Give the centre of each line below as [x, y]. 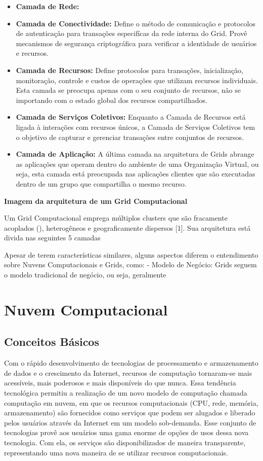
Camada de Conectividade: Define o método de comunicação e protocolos [136, 23]
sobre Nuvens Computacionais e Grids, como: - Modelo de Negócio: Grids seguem [130, 264]
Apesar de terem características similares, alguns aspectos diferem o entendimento [131, 254]
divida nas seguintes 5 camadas [52, 238]
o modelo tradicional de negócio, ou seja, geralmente [85, 275]
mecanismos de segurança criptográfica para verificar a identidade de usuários [136, 43]
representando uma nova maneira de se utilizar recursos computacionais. [116, 452]
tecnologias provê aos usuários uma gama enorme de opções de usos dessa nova [126, 432]
